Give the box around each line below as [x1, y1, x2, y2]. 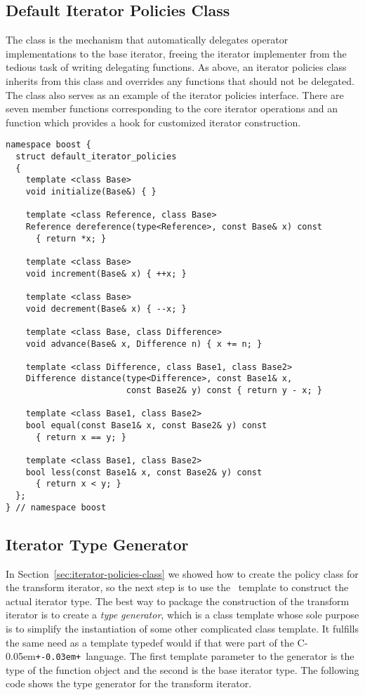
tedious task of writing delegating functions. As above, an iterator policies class [6, 60, 347, 74]
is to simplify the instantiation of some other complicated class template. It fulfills [6, 621, 359, 635]
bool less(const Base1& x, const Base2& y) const [25, 467, 263, 477]
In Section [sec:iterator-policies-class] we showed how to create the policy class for [6, 566, 359, 581]
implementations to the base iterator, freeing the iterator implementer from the [6, 46, 347, 60]
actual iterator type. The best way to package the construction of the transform [6, 593, 350, 608]
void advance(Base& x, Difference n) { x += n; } [25, 338, 263, 349]
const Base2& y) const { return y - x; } [126, 385, 323, 396]
